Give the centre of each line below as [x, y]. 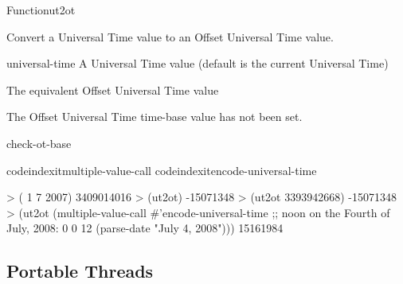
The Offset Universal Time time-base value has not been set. [155, 117]
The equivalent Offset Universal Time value [113, 89]
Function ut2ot [41, 10]
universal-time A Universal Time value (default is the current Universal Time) [198, 63]
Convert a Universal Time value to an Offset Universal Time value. [170, 36]
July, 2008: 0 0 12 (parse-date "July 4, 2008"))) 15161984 [145, 228]
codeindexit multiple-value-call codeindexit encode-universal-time [162, 170]
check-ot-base [39, 143]
